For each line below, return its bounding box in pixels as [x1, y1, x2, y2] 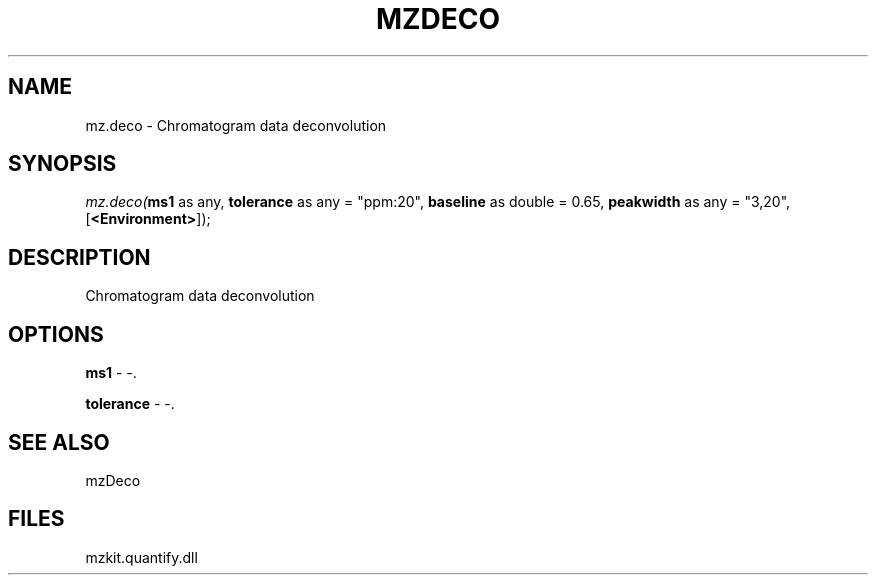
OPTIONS [8, 321, 104, 347]
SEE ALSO [8, 429, 110, 455]
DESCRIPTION [8, 244, 151, 270]
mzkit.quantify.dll [85, 548, 198, 566]
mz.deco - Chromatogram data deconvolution [85, 116, 387, 134]
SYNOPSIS [8, 151, 117, 177]
